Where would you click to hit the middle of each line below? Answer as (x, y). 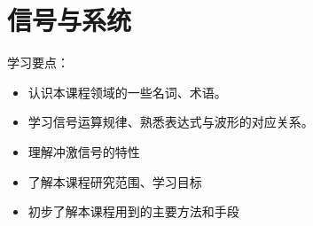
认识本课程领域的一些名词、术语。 (127, 92)
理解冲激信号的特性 (84, 151)
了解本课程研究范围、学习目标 (115, 181)
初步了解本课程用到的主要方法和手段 (133, 211)
